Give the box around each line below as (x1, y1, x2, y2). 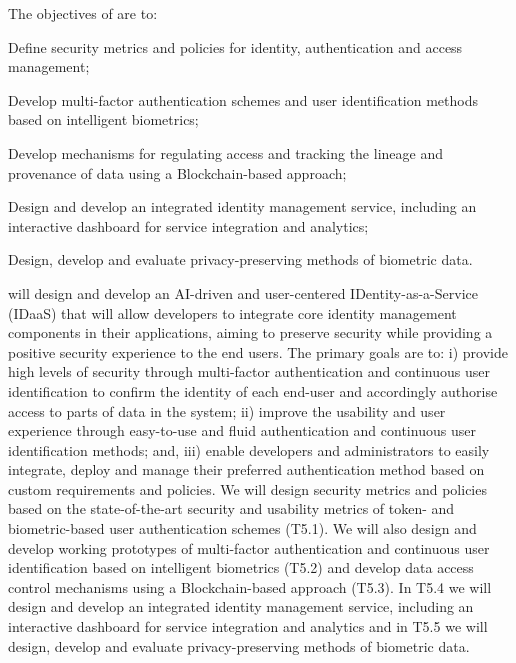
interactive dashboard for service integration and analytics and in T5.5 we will (8, 616, 488, 637)
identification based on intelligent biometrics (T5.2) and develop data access (8, 557, 474, 578)
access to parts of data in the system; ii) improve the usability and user (8, 400, 446, 421)
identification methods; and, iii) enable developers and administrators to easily (8, 439, 490, 460)
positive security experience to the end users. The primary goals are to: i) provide (8, 341, 508, 362)
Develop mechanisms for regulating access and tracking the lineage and (8, 142, 443, 163)
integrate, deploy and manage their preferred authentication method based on (8, 459, 485, 480)
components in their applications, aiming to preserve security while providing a (8, 322, 493, 343)
